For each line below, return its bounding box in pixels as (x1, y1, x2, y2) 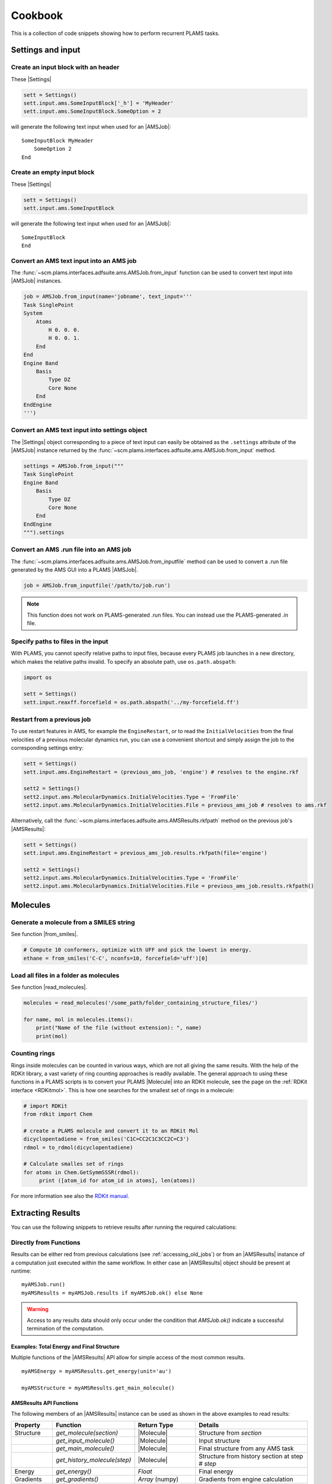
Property (14, 1421, 41, 1429)
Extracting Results (11, 1208, 81, 1218)
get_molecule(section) (56, 1429, 119, 1437)
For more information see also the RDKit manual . (11, 1193, 130, 1200)
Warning (27, 1306, 49, 1313)
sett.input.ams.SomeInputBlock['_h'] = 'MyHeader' (23, 100, 174, 107)
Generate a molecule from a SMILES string (11, 918, 135, 926)
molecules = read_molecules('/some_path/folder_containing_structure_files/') (23, 1000, 258, 1006)
